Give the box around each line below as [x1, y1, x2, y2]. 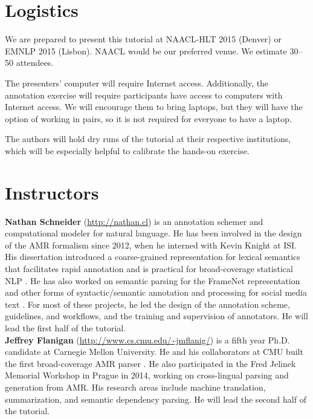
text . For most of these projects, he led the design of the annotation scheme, [5, 297, 290, 310]
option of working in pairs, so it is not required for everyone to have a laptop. [5, 112, 292, 125]
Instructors [5, 180, 99, 204]
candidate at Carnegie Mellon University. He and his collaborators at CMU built [5, 345, 303, 358]
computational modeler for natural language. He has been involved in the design [5, 227, 302, 239]
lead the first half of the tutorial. [5, 321, 126, 334]
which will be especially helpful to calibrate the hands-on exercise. [5, 144, 250, 157]
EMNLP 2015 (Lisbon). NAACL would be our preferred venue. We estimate [5, 44, 287, 57]
